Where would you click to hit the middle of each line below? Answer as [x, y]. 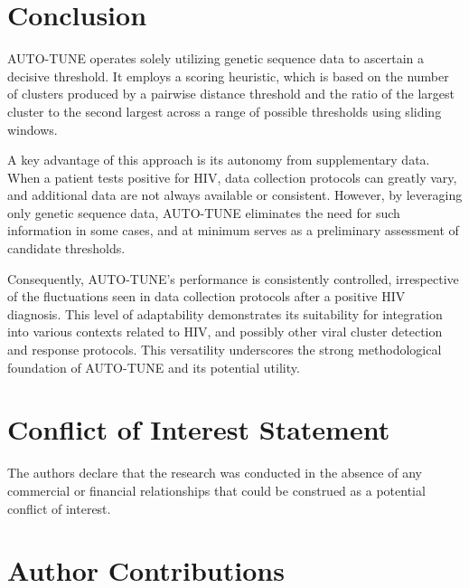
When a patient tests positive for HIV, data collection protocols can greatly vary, [232, 177]
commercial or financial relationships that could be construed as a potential [216, 490]
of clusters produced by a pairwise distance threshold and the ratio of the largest [231, 94]
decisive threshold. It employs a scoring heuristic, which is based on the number [228, 76]
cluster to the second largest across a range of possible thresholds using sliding [225, 111]
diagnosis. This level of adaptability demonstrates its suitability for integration [225, 313]
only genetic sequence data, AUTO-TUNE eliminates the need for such [204, 212]
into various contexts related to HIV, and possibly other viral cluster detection [225, 332]
